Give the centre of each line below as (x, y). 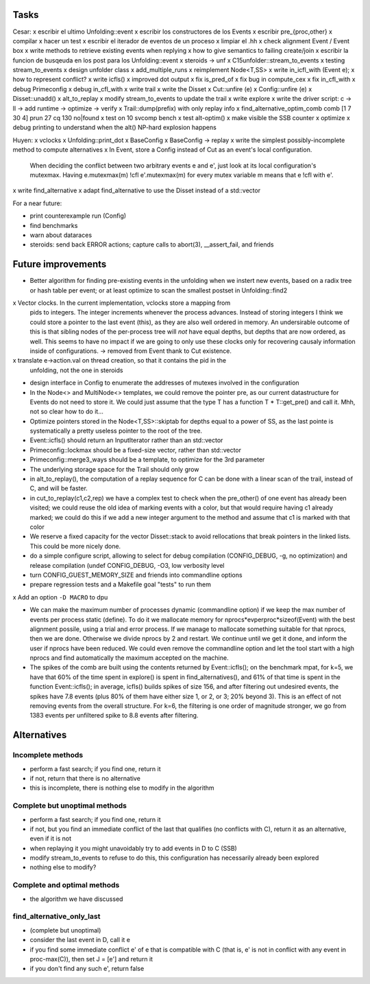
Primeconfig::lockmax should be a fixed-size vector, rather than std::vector (136, 450)
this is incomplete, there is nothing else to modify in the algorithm (122, 788)
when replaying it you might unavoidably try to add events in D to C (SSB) (134, 848)
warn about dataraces (61, 235)
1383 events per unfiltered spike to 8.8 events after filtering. (114, 716)
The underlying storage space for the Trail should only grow (114, 469)
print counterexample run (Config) (78, 216)
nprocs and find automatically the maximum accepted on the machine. (129, 658)
